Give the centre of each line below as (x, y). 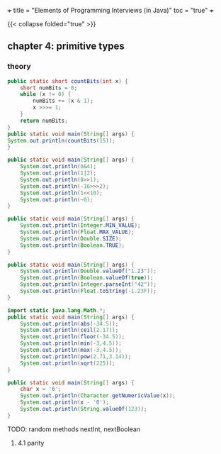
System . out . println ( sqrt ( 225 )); (68, 363)
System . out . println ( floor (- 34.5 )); (73, 337)
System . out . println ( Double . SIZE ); (71, 238)
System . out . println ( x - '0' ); (65, 403)
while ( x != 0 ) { (46, 94)
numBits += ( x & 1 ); (63, 101)
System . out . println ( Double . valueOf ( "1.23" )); (89, 271)
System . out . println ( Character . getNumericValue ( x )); (98, 396)
